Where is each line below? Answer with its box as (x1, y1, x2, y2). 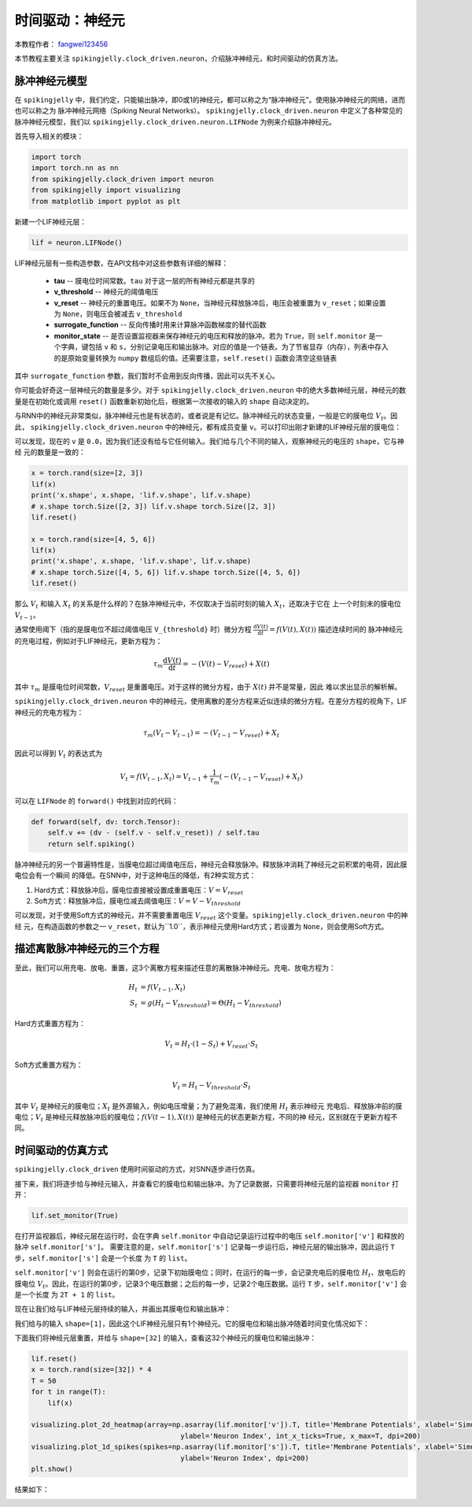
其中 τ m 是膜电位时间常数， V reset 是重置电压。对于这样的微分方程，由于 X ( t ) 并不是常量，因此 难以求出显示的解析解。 (14, 682, 402, 693)
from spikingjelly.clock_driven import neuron (31, 174, 214, 183)
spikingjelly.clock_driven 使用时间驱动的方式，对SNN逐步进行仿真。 (14, 1164, 260, 1174)
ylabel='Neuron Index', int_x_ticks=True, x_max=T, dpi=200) (180, 1431, 421, 1440)
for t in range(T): (31, 1387, 106, 1397)
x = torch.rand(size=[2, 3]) (31, 468, 144, 478)
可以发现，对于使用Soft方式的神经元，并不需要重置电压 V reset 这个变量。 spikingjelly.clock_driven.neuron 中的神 (14, 910, 408, 922)
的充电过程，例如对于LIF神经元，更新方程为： (14, 636, 163, 646)
